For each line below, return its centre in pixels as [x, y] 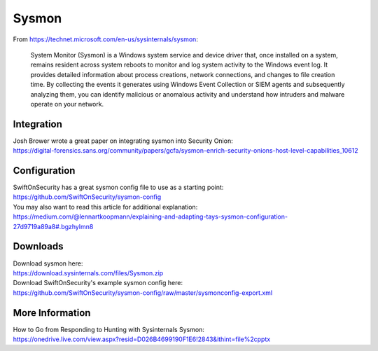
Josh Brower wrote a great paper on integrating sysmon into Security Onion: [123, 141]
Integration [38, 124]
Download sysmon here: [48, 263]
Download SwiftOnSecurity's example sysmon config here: [98, 283]
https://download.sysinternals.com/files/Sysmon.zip [88, 273]
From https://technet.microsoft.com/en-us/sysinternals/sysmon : [106, 39]
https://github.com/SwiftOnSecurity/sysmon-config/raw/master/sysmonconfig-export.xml [143, 292]
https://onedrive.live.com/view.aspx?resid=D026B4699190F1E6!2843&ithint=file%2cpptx [142, 339]
